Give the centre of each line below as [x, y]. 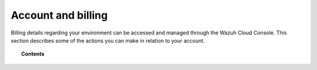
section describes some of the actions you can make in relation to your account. [108, 40]
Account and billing [59, 15]
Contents [33, 54]
